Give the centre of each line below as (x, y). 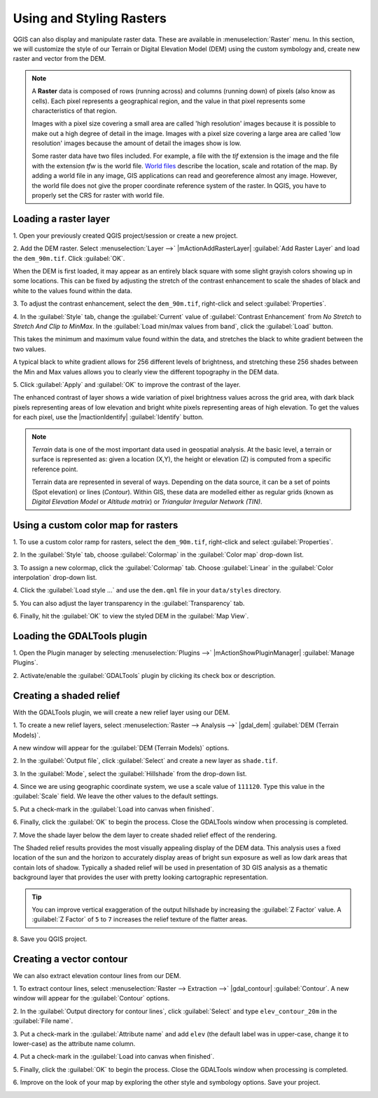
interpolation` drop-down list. (55, 577)
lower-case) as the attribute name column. (74, 1044)
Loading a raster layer (62, 218)
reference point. (55, 469)
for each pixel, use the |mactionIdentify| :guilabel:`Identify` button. (108, 417)
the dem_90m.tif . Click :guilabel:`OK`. (69, 258)
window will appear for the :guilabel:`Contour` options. (91, 998)
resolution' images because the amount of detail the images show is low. (136, 143)
